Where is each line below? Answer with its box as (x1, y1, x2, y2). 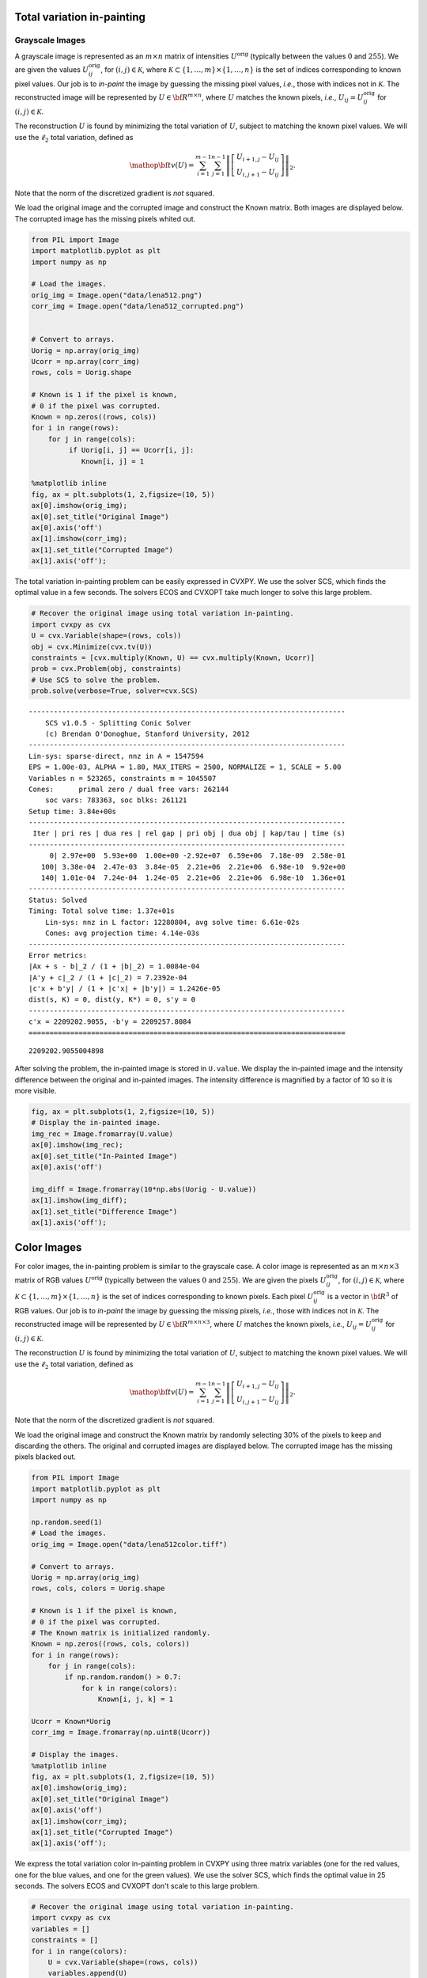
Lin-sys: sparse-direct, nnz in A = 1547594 (28, 752, 205, 760)
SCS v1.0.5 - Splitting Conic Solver (44, 718, 191, 727)
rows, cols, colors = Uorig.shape (31, 1584, 165, 1593)
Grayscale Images (14, 35, 86, 46)
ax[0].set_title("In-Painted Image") (31, 1151, 178, 1161)
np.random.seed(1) (31, 1518, 103, 1526)
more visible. (14, 1086, 57, 1096)
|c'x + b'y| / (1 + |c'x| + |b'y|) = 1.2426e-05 (28, 983, 221, 993)
